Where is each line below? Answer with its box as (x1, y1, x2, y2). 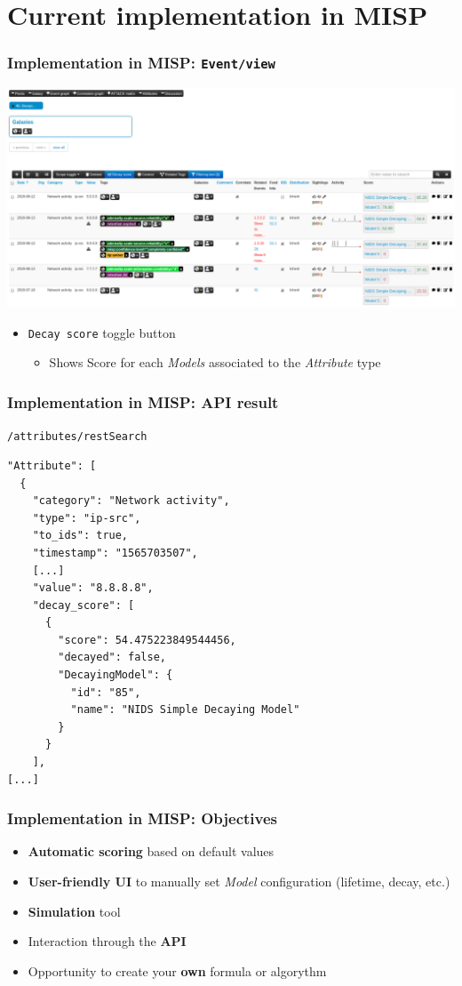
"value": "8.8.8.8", (32, 581, 154, 595)
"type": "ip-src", (32, 511, 141, 525)
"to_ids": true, (32, 529, 129, 542)
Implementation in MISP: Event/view (7, 52, 275, 74)
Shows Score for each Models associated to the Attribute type (49, 353, 381, 372)
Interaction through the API (28, 932, 187, 950)
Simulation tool (28, 902, 121, 920)
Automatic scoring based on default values (28, 842, 275, 861)
